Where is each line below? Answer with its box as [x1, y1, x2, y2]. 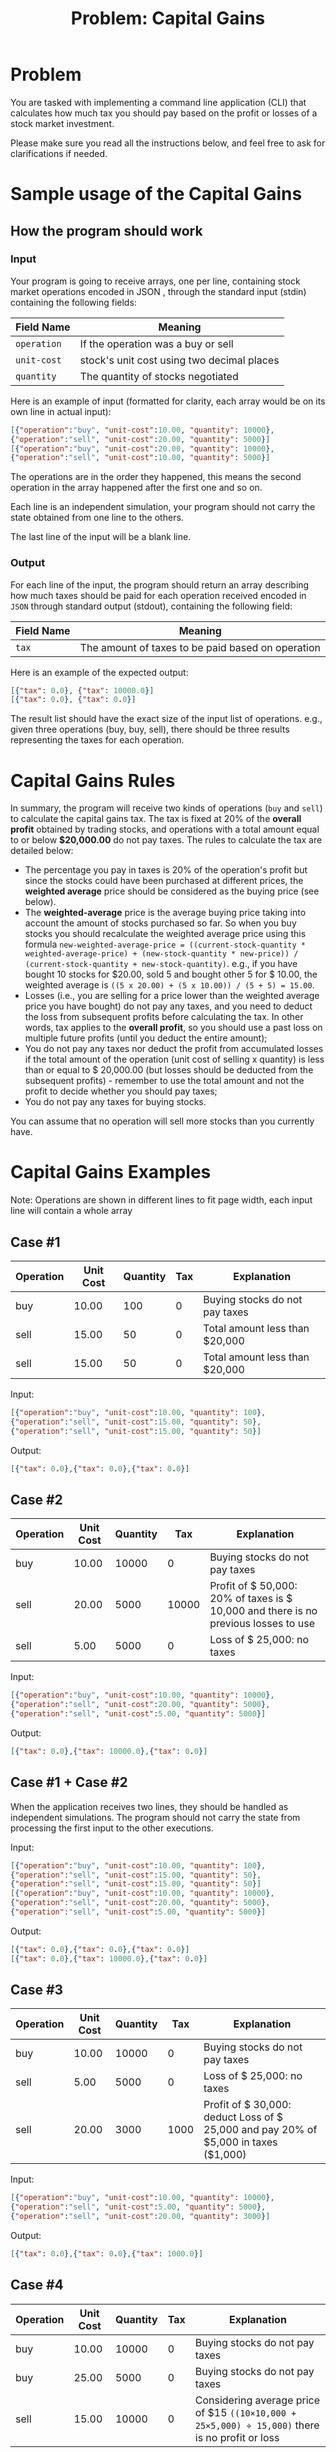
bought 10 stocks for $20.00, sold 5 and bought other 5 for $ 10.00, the [24, 968, 318, 981]
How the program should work [10, 222, 203, 239]
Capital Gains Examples [10, 1161, 212, 1184]
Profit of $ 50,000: [209, 1579, 298, 1593]
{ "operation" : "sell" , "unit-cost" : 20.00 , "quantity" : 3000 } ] [10, 2212, 271, 2222]
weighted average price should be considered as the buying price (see [24, 885, 320, 897]
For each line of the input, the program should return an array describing [10, 578, 310, 591]
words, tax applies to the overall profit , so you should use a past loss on [24, 1022, 323, 1034]
